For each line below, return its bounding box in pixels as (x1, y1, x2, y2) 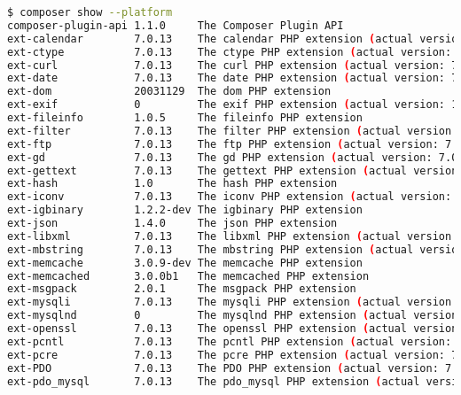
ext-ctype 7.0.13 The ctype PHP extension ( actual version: (7, 45, 452, 58)
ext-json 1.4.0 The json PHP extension (7, 217, 338, 229)
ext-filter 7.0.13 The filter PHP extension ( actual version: (7, 124, 458, 137)
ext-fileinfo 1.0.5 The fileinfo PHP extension (7, 112, 363, 124)
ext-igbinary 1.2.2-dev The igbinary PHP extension (7, 204, 363, 217)
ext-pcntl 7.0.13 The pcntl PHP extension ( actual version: (7, 335, 452, 348)
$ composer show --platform (7, 6, 173, 19)
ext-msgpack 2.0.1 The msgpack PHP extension (7, 283, 356, 296)
